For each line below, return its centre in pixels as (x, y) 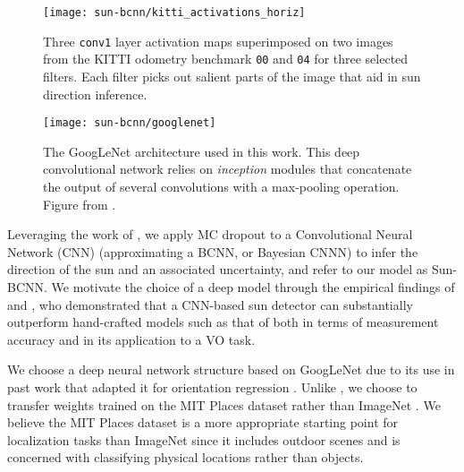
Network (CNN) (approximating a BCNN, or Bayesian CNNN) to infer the (213, 251)
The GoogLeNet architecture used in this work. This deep (202, 151)
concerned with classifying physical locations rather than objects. (186, 457)
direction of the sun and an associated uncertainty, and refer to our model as (218, 269)
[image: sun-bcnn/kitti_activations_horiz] (174, 13)
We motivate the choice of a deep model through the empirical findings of (253, 286)
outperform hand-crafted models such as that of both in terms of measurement (223, 322)
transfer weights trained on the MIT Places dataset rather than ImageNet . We (224, 404)
